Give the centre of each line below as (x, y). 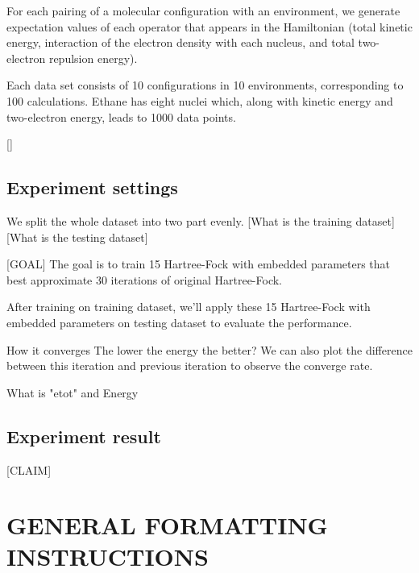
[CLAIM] (29, 469)
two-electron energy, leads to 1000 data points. (121, 116)
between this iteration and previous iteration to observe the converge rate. (190, 365)
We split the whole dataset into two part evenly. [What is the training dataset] (201, 220)
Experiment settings (92, 187)
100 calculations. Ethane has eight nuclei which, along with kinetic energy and (200, 100)
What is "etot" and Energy (73, 392)
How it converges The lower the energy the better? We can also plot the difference (209, 349)
